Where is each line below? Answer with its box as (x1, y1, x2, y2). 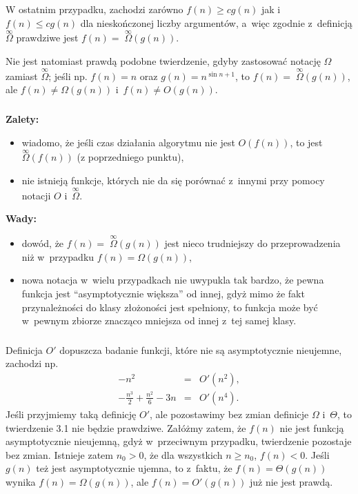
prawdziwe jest (16, 30, 79, 45)
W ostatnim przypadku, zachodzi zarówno (6, 2, 183, 16)
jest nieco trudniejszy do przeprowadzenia (164, 236, 341, 250)
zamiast (6, 68, 38, 83)
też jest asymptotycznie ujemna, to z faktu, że (36, 461, 232, 475)
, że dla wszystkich (143, 447, 223, 462)
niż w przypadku (21, 249, 95, 264)
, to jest (290, 135, 323, 149)
